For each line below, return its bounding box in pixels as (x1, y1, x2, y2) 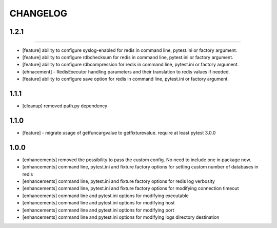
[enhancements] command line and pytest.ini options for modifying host (22, 200, 175, 206)
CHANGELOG (9, 8, 68, 19)
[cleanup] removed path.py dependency (22, 103, 108, 109)
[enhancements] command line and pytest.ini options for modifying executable (22, 193, 189, 199)
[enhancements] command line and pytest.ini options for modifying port (22, 207, 174, 213)
